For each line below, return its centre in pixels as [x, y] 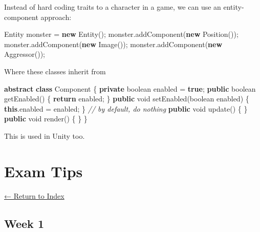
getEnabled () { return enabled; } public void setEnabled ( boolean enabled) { [127, 99]
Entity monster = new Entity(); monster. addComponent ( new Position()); [121, 34]
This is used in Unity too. [45, 135]
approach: [56, 17]
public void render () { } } [46, 119]
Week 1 [24, 223]
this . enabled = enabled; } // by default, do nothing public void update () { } [126, 108]
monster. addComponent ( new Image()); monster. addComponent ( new [113, 44]
